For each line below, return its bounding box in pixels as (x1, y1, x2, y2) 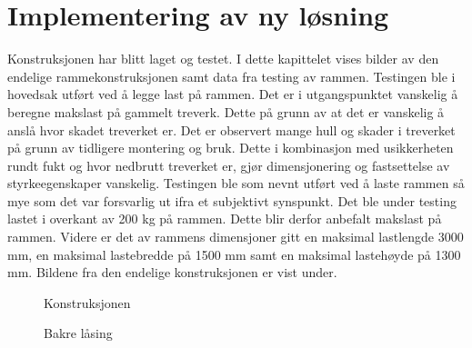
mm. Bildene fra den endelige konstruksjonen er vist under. (7, 263, 337, 282)
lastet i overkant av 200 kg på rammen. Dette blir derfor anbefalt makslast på (7, 209, 442, 228)
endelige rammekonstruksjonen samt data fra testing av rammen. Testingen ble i (7, 66, 456, 85)
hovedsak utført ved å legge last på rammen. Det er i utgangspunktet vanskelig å (7, 85, 458, 104)
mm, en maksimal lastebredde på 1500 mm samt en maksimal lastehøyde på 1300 (7, 244, 461, 263)
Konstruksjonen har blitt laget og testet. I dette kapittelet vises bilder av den (7, 49, 439, 68)
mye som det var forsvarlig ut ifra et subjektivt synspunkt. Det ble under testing (7, 191, 457, 210)
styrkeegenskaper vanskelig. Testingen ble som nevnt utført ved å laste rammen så (7, 174, 465, 193)
